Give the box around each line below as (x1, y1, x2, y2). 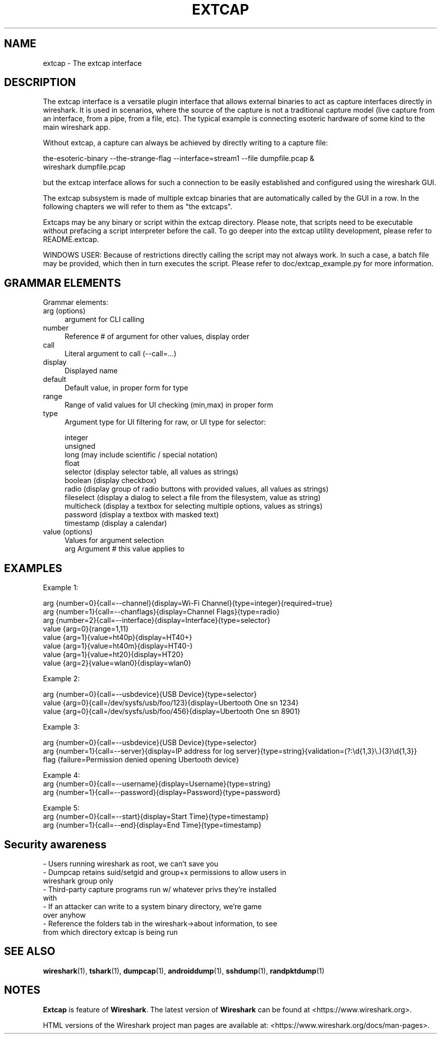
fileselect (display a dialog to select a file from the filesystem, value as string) (64, 493, 321, 502)
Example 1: (43, 583, 79, 592)
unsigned (64, 442, 96, 451)
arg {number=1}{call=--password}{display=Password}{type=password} (43, 788, 281, 797)
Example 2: (43, 674, 80, 683)
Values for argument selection (64, 536, 164, 545)
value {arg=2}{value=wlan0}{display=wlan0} (43, 659, 191, 668)
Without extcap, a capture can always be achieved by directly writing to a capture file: (43, 138, 328, 147)
